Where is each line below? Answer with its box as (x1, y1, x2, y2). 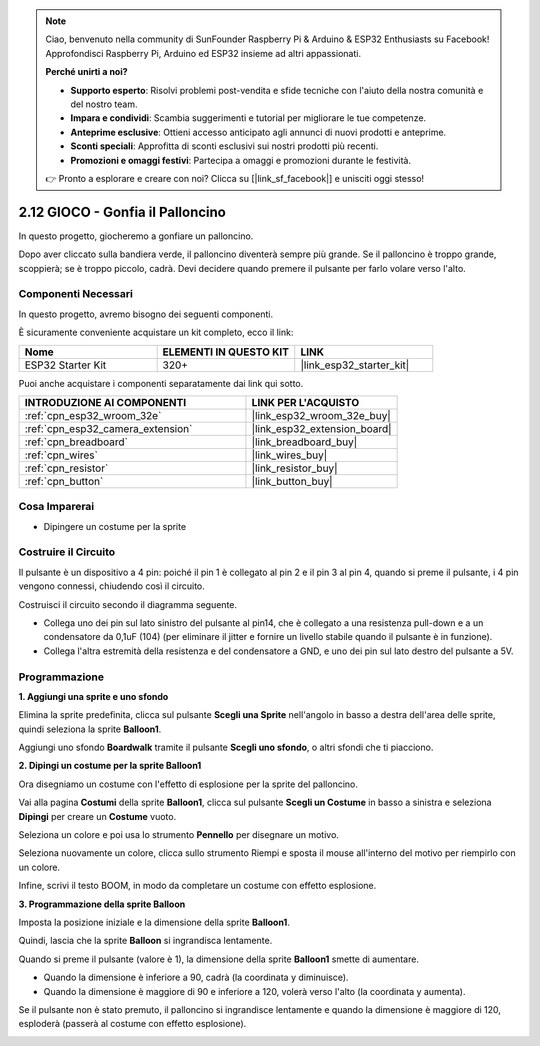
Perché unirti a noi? (45, 66, 129, 78)
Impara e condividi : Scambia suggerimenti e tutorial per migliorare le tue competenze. (70, 112, 427, 124)
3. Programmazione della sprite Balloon (18, 898, 186, 910)
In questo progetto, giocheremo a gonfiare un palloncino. (18, 230, 254, 242)
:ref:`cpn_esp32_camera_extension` (24, 421, 193, 435)
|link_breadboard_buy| (251, 435, 358, 449)
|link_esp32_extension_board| (251, 421, 392, 435)
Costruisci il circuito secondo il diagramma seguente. (18, 598, 238, 610)
